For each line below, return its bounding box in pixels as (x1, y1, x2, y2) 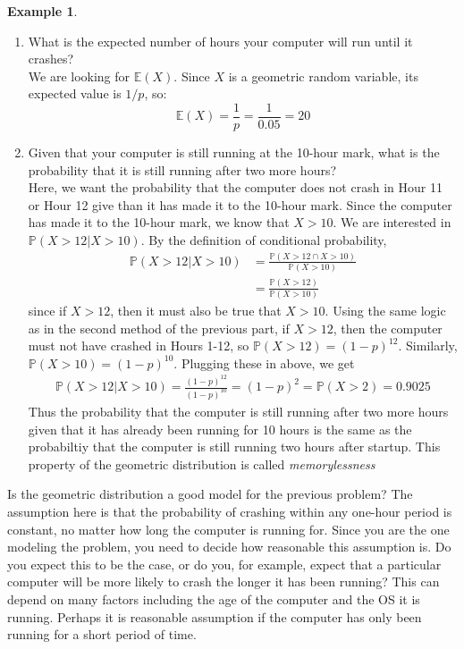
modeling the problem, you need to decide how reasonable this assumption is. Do (7, 537, 451, 556)
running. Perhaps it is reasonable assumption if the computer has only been (7, 607, 422, 626)
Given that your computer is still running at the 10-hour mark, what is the (28, 143, 440, 162)
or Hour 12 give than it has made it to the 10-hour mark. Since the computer (28, 195, 452, 214)
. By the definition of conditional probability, (140, 231, 387, 249)
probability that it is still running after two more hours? (28, 160, 337, 179)
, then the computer (333, 318, 443, 337)
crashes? (28, 49, 74, 68)
